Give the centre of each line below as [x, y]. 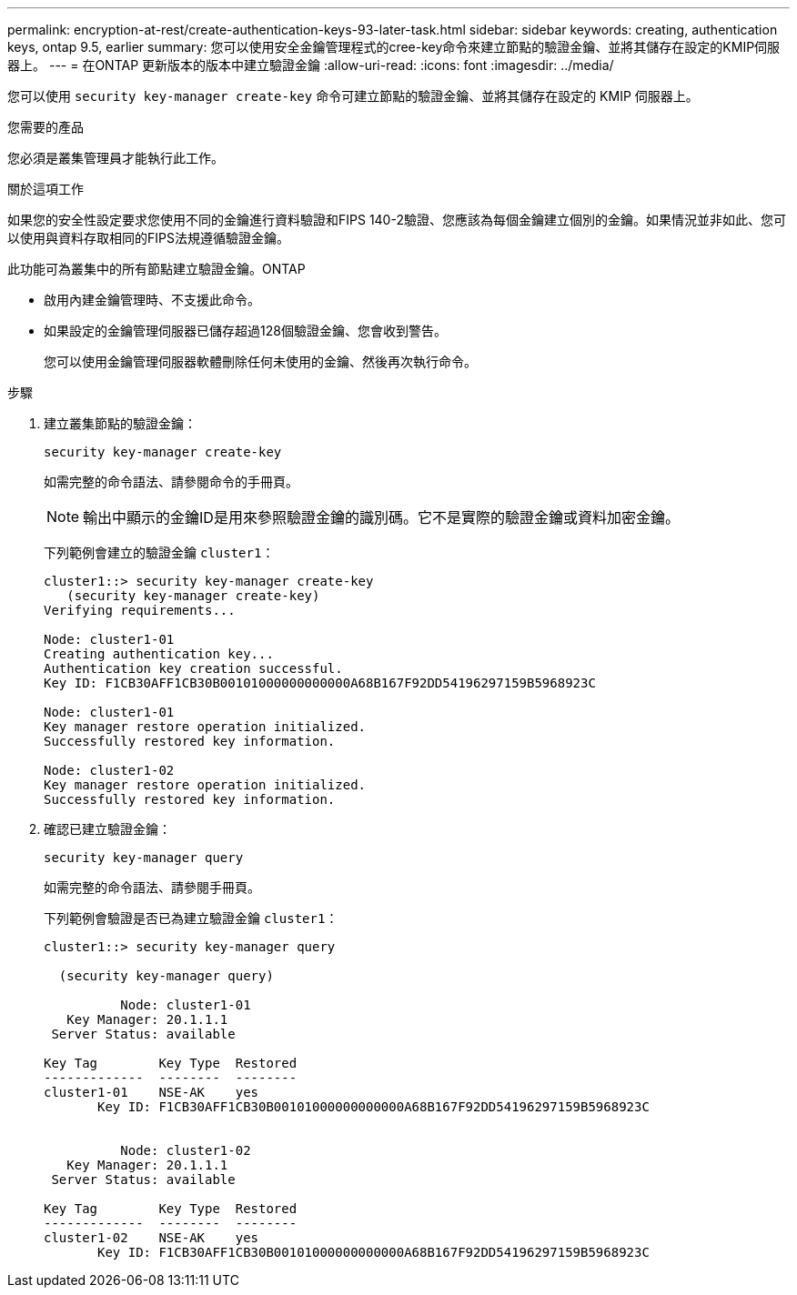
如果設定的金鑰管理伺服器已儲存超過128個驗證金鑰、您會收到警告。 [245, 331]
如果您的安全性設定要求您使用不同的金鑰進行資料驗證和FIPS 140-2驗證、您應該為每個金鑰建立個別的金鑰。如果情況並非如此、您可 [397, 220]
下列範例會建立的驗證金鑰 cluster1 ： [159, 552]
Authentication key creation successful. [193, 668]
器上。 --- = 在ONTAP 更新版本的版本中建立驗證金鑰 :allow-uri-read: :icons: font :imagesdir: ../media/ [311, 65]
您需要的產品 [45, 127]
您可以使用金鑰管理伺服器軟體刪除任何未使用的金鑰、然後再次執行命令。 [260, 361]
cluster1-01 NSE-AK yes [151, 1092]
